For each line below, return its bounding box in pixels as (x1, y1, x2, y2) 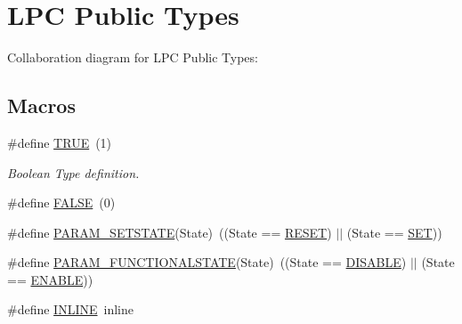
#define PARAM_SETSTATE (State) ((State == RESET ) (7, 223, 332, 241)
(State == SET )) (346, 223, 442, 241)
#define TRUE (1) (7, 133, 112, 151)
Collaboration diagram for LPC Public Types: (7, 48, 258, 67)
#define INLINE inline (7, 300, 134, 319)
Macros (7, 92, 76, 119)
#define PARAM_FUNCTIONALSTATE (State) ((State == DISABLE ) (7, 253, 407, 271)
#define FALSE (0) (7, 193, 116, 212)
